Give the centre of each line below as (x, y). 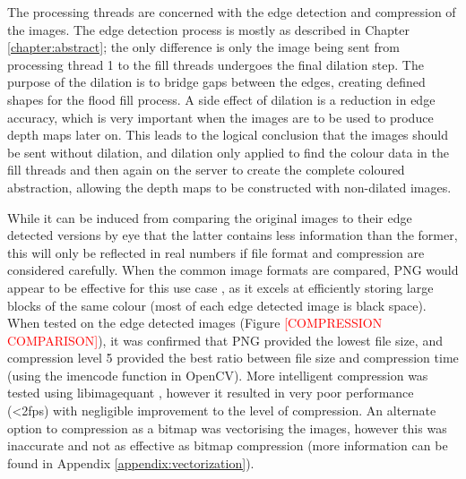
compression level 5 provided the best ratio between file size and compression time (233, 358)
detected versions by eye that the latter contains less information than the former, (233, 235)
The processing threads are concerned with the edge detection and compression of (232, 12)
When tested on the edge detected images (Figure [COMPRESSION (195, 323)
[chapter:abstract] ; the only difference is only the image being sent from (203, 47)
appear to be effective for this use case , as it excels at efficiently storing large (220, 287)
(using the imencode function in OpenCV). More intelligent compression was (218, 375)
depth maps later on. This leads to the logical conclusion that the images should (228, 135)
